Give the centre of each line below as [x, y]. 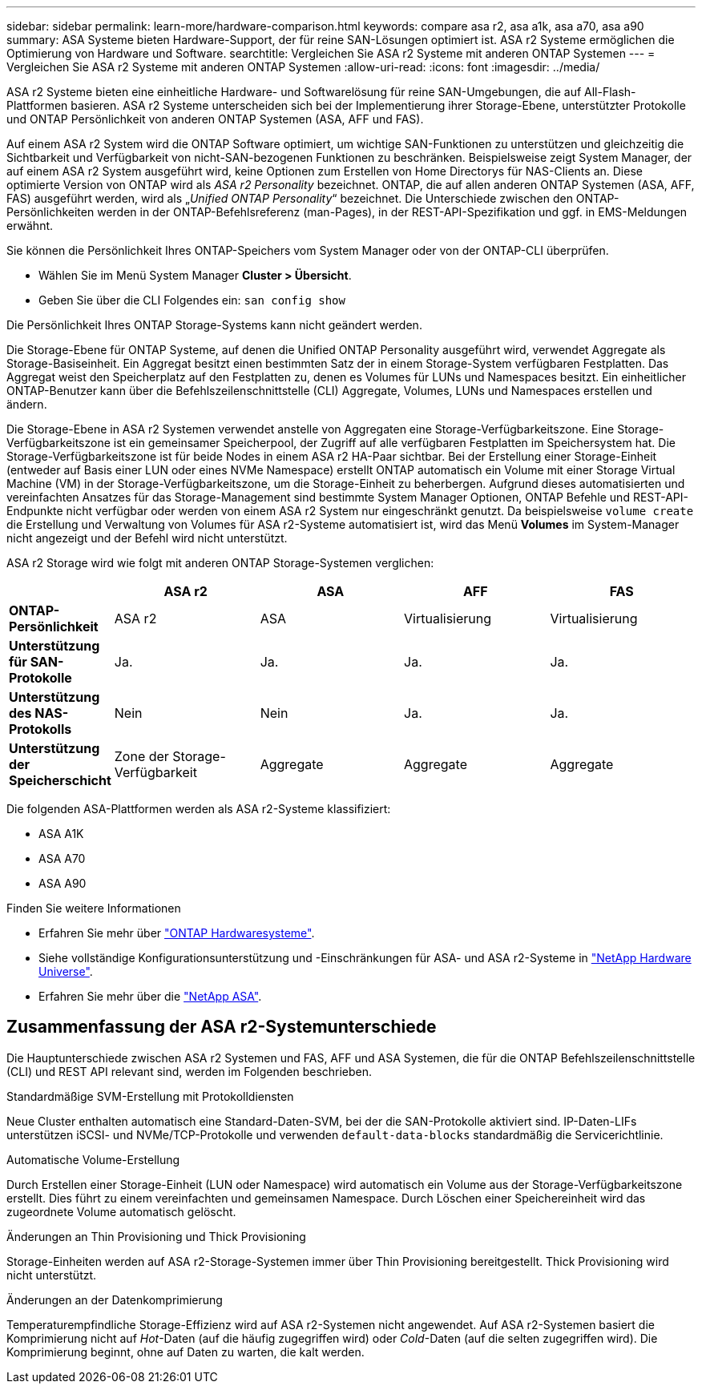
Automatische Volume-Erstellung [93, 1159]
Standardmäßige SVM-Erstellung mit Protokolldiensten [150, 1096]
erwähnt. [30, 226]
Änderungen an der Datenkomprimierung [115, 1299]
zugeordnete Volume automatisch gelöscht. [121, 1211]
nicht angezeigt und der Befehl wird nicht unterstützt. [147, 538]
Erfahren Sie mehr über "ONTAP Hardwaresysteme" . [177, 933]
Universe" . [66, 971]
